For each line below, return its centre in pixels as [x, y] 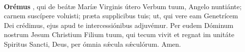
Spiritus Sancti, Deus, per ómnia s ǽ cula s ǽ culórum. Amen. [93, 44]
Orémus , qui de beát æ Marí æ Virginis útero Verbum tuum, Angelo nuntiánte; [123, 6]
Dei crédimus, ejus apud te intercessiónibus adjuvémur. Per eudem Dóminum [119, 25]
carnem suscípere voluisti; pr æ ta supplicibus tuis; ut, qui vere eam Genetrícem [121, 16]
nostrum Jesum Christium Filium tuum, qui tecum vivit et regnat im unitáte [119, 34]
